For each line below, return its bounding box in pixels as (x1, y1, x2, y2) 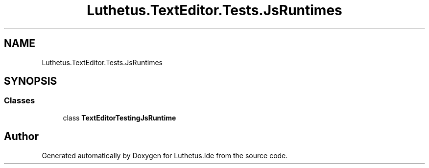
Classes (4, 96, 35, 106)
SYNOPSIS (4, 75, 57, 88)
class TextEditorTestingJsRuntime (63, 113, 176, 122)
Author (4, 130, 39, 143)
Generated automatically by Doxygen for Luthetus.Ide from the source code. (42, 151, 288, 160)
